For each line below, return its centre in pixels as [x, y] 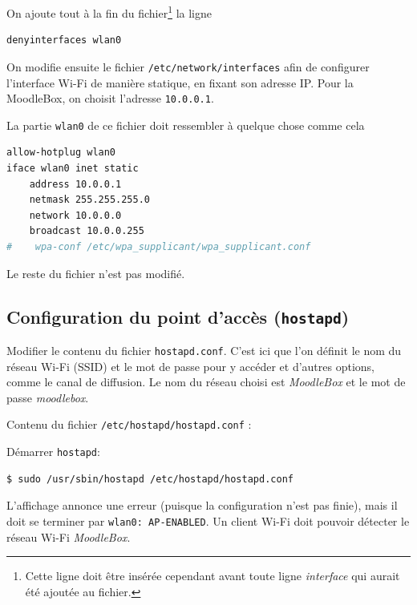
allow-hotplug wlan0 [61, 153]
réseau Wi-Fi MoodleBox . [69, 536]
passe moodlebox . [48, 397]
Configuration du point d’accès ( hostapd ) [178, 316]
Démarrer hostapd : [53, 452]
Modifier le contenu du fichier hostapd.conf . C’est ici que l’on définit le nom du [204, 350]
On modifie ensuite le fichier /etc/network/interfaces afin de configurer [188, 66]
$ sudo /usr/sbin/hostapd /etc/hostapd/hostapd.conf [150, 479]
